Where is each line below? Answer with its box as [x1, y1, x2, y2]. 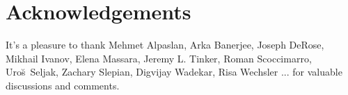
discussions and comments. [6, 78, 120, 92]
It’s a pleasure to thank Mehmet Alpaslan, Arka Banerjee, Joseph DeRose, [6, 37, 324, 52]
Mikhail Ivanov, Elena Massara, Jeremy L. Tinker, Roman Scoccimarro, [6, 51, 312, 65]
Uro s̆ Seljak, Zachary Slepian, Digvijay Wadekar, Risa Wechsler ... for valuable [6, 64, 342, 79]
